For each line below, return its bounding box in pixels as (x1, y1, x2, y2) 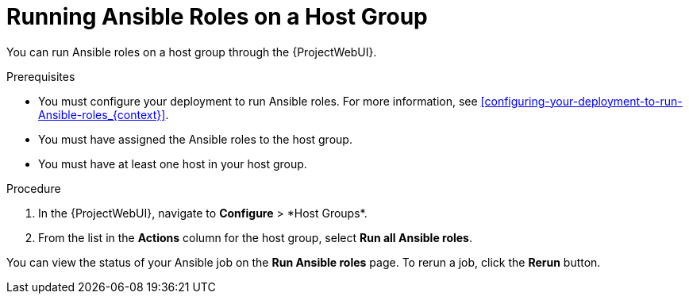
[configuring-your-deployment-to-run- (480, 94, 683, 108)
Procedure (6, 181, 61, 195)
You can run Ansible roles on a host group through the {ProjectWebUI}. (6, 44, 377, 59)
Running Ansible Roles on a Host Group (6, 3, 428, 30)
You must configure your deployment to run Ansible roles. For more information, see (38, 94, 478, 108)
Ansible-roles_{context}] (38, 107, 166, 121)
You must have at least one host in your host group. (38, 156, 307, 171)
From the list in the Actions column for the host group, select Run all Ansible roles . (38, 230, 473, 244)
